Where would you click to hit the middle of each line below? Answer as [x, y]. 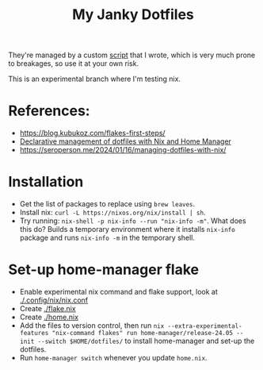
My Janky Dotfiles [133, 15]
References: [49, 111]
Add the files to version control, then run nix [92, 326]
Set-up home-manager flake [104, 270]
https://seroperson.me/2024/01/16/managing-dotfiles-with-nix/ [123, 150]
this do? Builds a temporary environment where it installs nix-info [127, 229]
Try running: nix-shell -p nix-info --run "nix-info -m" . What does [133, 221]
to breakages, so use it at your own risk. [74, 64]
